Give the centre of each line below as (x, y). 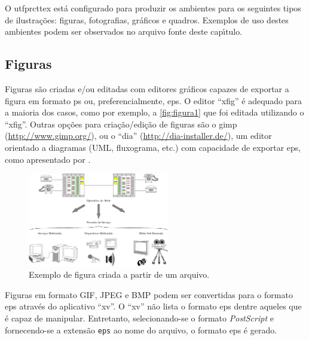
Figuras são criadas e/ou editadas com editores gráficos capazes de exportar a (147, 88)
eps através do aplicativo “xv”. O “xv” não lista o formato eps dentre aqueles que (153, 306)
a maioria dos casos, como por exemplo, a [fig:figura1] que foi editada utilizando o (154, 112)
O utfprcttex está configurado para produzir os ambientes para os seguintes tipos (153, 8)
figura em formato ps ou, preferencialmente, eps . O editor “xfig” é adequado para (154, 100)
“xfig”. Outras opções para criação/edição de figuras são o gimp (121, 124)
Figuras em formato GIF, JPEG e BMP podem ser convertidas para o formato (149, 294)
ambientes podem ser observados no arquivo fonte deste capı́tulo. (124, 31)
